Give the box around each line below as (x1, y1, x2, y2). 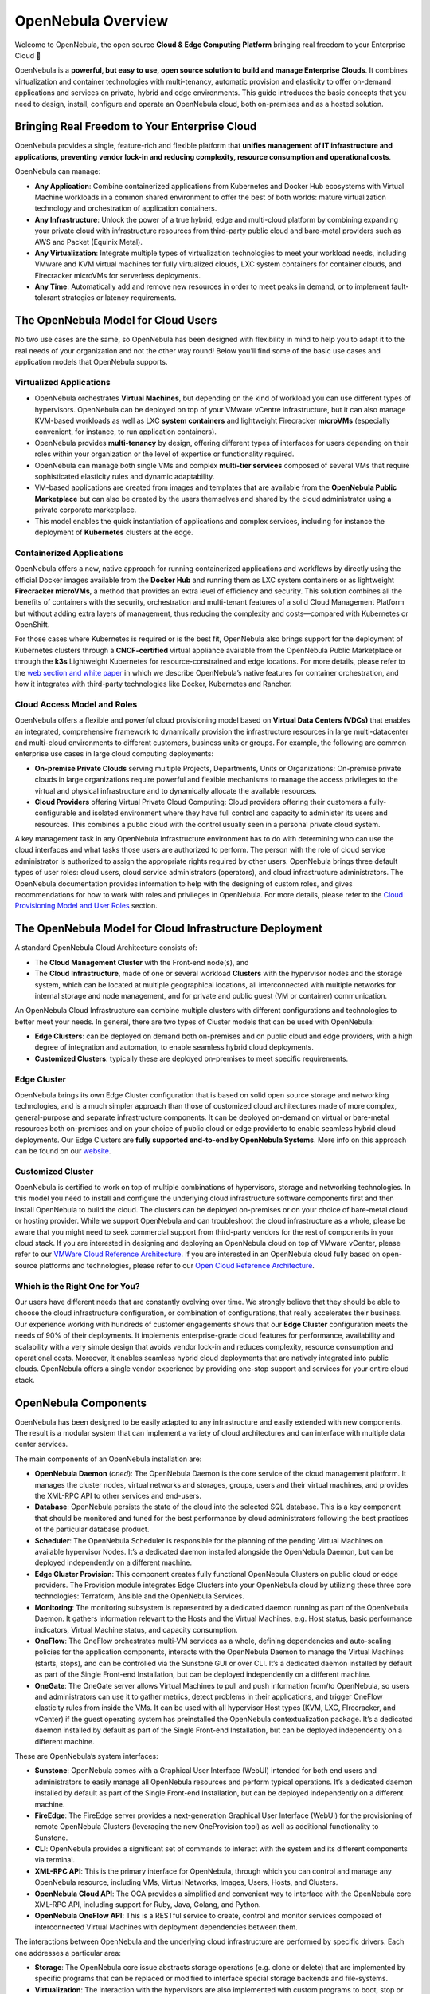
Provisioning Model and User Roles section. (14, 901, 158, 911)
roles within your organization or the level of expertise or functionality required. (34, 449, 295, 459)
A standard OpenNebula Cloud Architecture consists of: (14, 943, 198, 952)
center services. (14, 1440, 68, 1449)
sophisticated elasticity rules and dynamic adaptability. (34, 471, 215, 482)
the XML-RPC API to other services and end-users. (34, 1491, 202, 1500)
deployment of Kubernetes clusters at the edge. (34, 527, 193, 537)
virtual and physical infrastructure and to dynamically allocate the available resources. (34, 786, 318, 795)
